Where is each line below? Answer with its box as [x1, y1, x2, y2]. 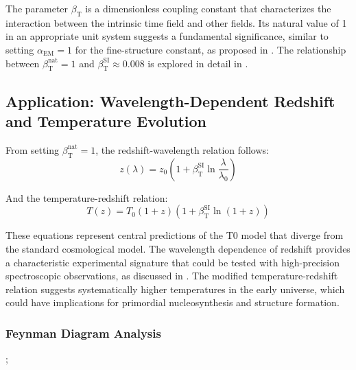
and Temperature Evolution [5, 111, 207, 132]
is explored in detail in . [147, 56, 248, 70]
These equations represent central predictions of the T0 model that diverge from [5, 228, 344, 242]
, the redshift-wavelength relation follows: [95, 142, 269, 157]
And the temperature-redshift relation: [5, 190, 168, 205]
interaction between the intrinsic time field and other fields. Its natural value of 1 [5, 15, 347, 30]
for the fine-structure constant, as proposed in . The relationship [75, 42, 346, 56]
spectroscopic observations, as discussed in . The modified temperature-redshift [5, 268, 338, 283]
